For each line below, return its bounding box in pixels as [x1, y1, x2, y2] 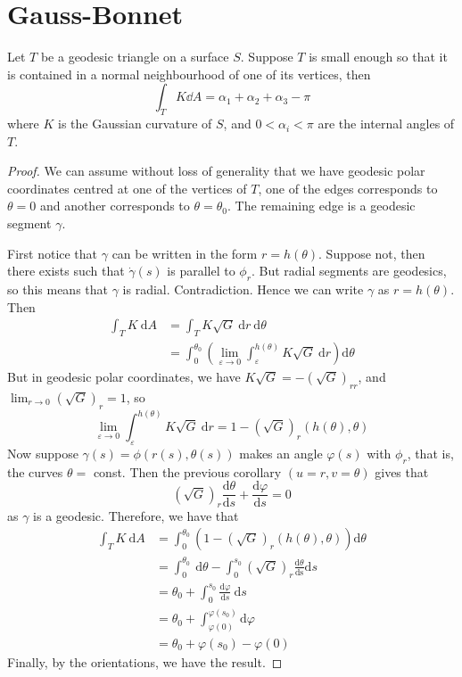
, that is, [407, 443, 454, 462]
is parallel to [167, 261, 235, 280]
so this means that [7, 280, 108, 299]
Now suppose [7, 443, 78, 462]
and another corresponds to [39, 196, 190, 215]
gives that [375, 462, 429, 481]
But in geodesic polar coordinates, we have [7, 367, 241, 386]
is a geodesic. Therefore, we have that [33, 506, 239, 524]
